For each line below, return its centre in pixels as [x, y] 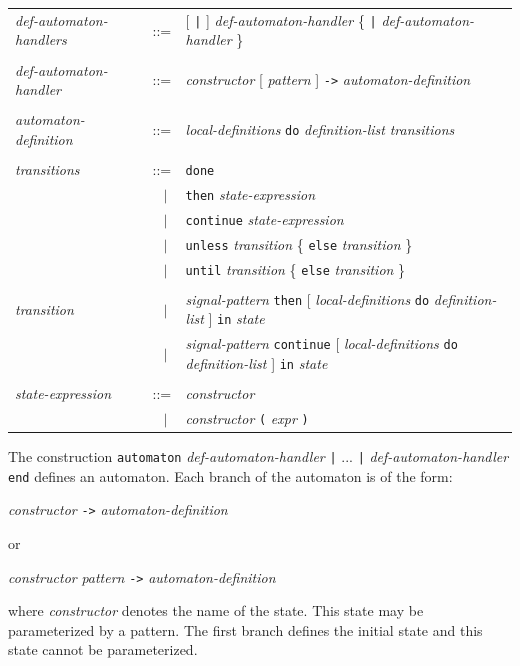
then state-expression [250, 193]
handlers [41, 39]
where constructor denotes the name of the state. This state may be [216, 610]
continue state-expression [264, 218]
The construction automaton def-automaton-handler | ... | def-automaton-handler [258, 456]
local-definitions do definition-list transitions [320, 128]
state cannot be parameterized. [103, 649]
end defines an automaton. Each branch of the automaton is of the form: [230, 475]
